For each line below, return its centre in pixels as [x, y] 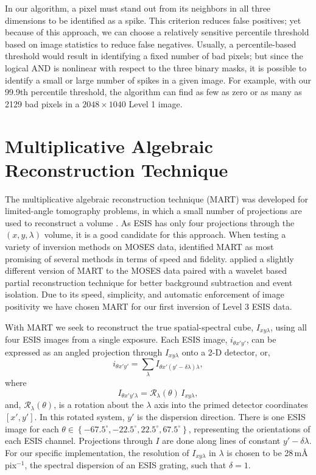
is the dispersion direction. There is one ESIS [221, 416]
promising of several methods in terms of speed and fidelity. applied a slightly [149, 258]
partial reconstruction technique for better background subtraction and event [149, 282]
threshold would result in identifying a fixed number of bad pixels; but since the [154, 56]
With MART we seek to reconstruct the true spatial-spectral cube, [129, 327]
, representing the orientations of [249, 428]
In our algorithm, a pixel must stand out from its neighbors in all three [138, 8]
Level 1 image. [156, 103]
